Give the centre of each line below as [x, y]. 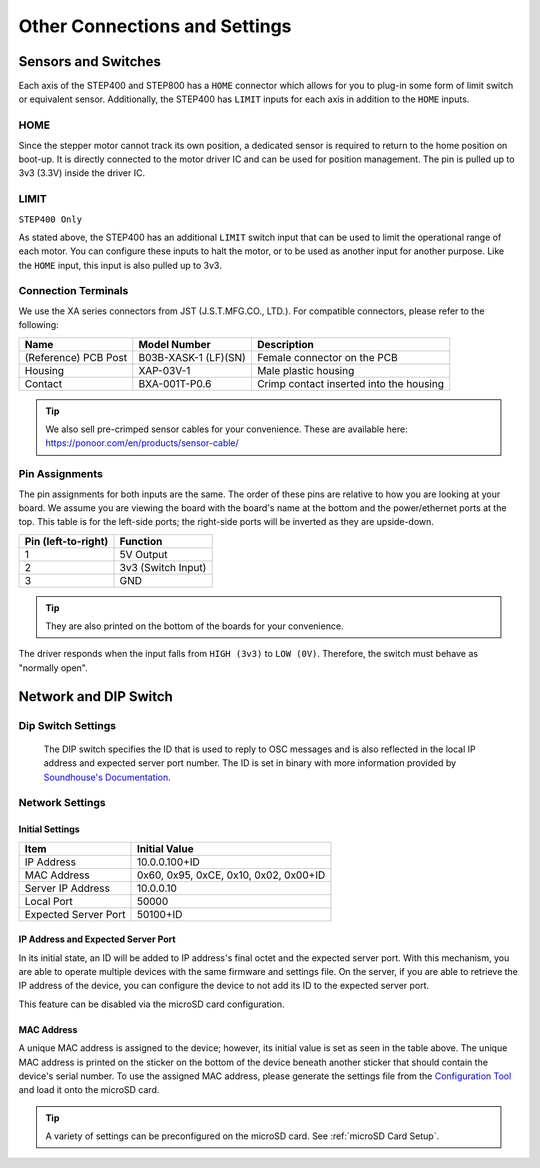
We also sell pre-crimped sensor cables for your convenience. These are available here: [227, 429]
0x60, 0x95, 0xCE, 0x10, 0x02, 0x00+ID [231, 875]
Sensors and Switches [90, 61]
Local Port [49, 901]
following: [38, 325]
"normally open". [53, 667]
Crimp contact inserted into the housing [350, 383]
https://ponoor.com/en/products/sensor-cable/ [142, 443]
